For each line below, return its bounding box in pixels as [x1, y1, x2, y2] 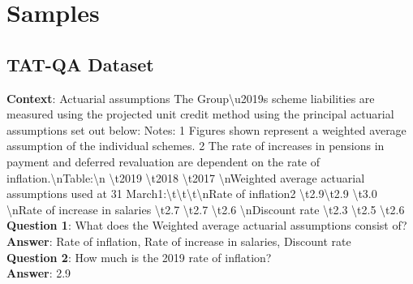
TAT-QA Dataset [6, 51, 154, 76]
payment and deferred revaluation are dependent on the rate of [6, 153, 320, 170]
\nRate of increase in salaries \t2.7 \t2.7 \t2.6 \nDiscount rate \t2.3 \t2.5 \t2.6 [6, 200, 405, 217]
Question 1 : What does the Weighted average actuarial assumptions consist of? [6, 217, 407, 234]
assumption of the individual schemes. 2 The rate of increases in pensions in [6, 137, 385, 154]
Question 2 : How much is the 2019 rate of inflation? [6, 248, 272, 265]
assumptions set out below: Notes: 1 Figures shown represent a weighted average [6, 121, 407, 138]
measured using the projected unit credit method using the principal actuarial [6, 105, 394, 123]
